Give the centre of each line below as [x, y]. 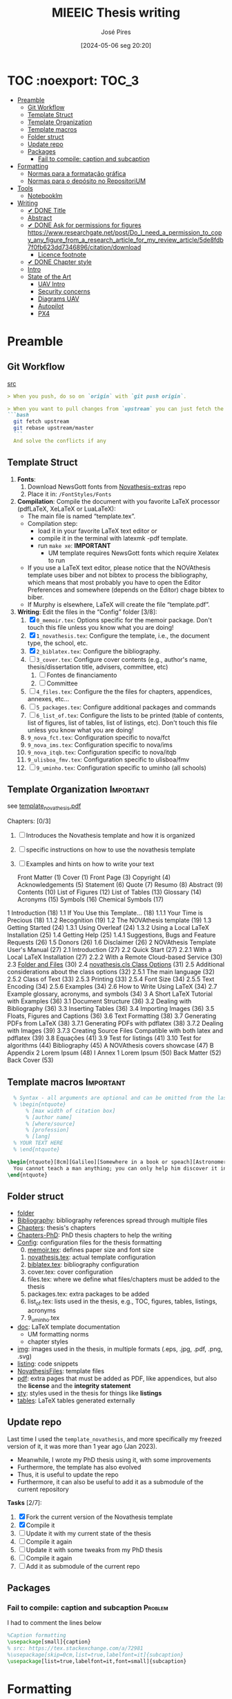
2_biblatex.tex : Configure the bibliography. [98, 651]
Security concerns [64, 291]
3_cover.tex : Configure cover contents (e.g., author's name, [122, 659]
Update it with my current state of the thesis [89, 1533]
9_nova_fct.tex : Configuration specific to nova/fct [99, 737]
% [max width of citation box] [70, 1111]
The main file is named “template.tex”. [81, 516]
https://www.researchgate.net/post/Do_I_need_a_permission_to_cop [125, 232]
